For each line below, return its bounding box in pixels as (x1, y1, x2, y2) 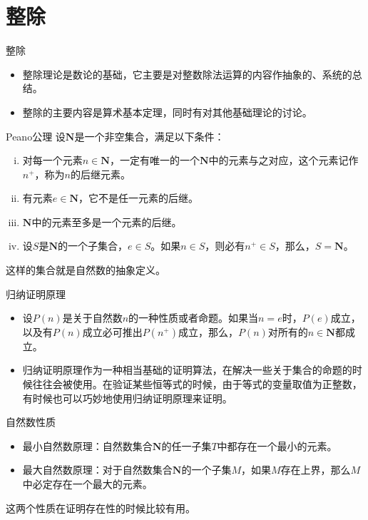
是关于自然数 (62, 310, 123, 325)
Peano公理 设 (6, 128, 66, 143)
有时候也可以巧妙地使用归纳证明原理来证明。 (22, 390, 232, 405)
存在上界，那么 (280, 462, 351, 477)
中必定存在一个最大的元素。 (22, 476, 153, 491)
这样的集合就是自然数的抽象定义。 (6, 262, 165, 277)
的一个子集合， (58, 238, 128, 253)
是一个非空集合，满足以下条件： (74, 128, 225, 143)
